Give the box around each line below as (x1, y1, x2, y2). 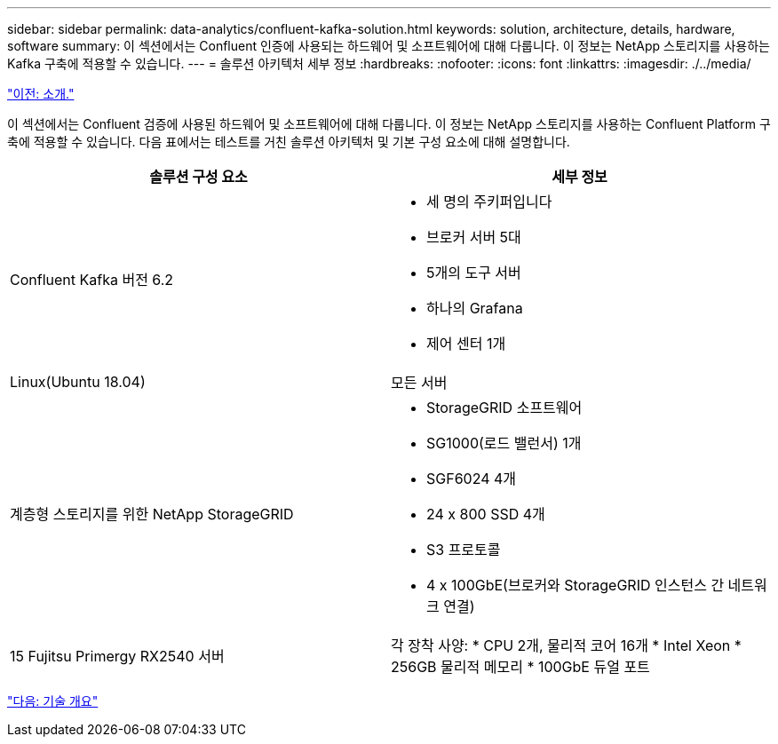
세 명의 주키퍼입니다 (426, 193, 552, 210)
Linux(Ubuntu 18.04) (10, 373, 146, 391)
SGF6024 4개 (426, 470, 517, 487)
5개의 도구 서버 (426, 264, 521, 281)
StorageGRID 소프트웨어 (426, 399, 583, 416)
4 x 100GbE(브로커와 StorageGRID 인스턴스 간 (426, 576, 725, 594)
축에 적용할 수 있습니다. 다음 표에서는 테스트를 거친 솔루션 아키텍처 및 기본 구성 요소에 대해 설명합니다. (7, 134, 570, 149)
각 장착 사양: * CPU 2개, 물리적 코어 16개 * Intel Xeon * (391, 637, 742, 654)
